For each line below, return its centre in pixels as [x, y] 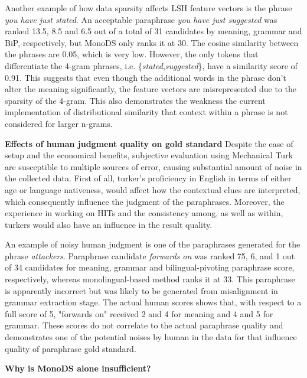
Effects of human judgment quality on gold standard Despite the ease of [149, 143]
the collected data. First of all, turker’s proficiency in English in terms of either [148, 178]
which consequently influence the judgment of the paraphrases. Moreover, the [145, 201]
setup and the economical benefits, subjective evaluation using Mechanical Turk [149, 155]
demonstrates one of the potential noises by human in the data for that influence [151, 337]
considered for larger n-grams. [59, 123]
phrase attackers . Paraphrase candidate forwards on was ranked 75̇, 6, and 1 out [150, 255]
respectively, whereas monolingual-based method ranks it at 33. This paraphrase [150, 279]
